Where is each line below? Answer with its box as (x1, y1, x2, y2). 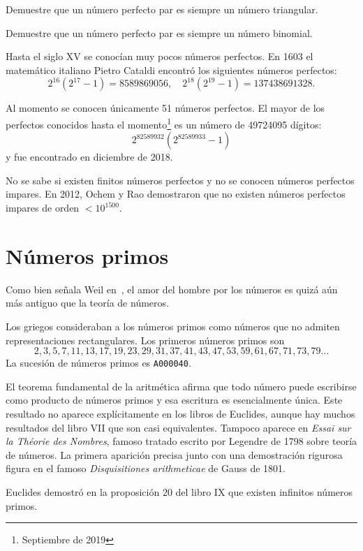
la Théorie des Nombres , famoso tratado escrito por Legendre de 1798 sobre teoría (6, 434, 357, 448)
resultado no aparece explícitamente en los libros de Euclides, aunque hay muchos (6, 406, 355, 420)
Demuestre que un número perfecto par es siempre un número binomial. (6, 25, 313, 40)
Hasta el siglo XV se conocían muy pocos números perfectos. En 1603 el (6, 49, 313, 64)
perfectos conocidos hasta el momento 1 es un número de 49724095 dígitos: (6, 115, 322, 131)
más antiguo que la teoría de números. (6, 295, 169, 310)
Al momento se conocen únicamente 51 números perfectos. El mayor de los (6, 101, 325, 115)
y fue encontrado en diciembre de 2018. (6, 149, 173, 164)
